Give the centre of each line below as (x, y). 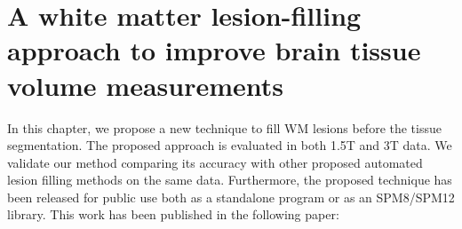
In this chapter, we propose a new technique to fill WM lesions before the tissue (224, 127)
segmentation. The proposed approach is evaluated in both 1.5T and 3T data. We (230, 145)
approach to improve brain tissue (214, 50)
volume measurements (145, 85)
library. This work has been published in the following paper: (173, 214)
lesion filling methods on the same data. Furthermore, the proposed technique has (230, 180)
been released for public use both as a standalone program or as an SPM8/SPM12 (231, 197)
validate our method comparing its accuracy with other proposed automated (215, 162)
